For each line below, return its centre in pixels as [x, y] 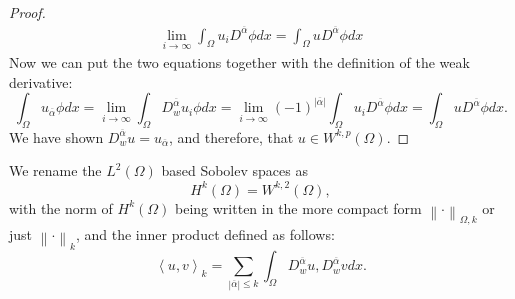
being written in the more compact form [298, 207]
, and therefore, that [231, 136]
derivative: [41, 81]
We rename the [55, 170]
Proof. [27, 12]
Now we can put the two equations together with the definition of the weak [239, 61]
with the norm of [61, 207]
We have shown [56, 136]
